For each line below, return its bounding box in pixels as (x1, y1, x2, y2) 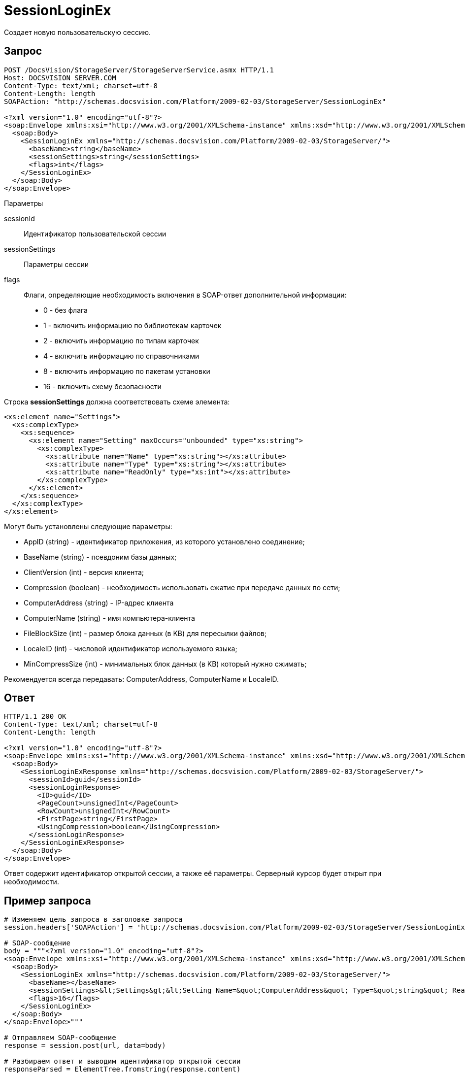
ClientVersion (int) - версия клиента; (24, 568, 144, 576)
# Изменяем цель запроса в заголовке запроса (4, 915, 183, 924)
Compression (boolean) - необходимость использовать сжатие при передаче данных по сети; (24, 583, 340, 592)
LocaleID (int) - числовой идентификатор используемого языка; (24, 644, 237, 653)
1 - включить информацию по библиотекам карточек (43, 321, 222, 330)
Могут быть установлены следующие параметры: (4, 522, 172, 531)
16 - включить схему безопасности (43, 382, 162, 391)
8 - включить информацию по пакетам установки (43, 367, 210, 375)
